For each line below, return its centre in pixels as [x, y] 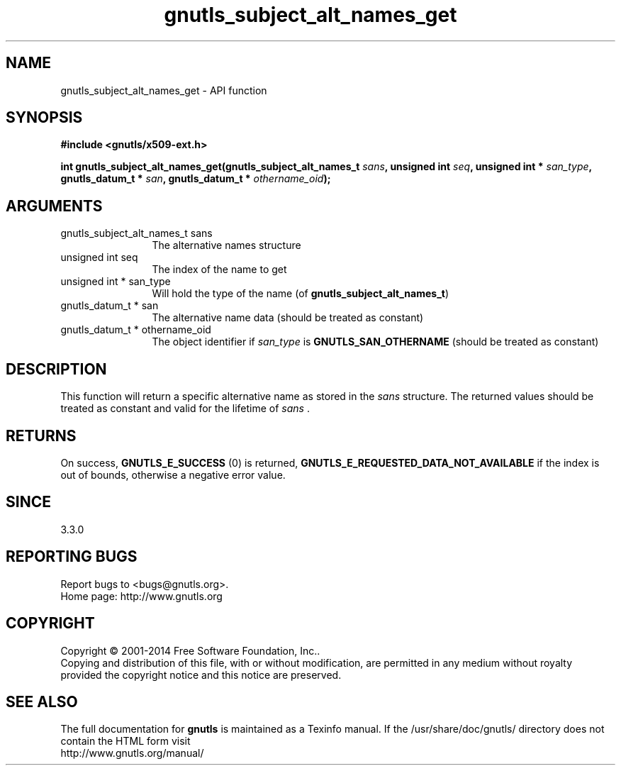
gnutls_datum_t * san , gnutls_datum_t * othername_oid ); [196, 179]
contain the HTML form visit [125, 741]
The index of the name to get [219, 270]
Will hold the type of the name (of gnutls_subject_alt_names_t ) [301, 294]
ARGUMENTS [54, 206]
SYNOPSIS [44, 118]
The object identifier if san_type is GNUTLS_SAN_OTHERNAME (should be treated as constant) [375, 342]
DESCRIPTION [56, 369]
